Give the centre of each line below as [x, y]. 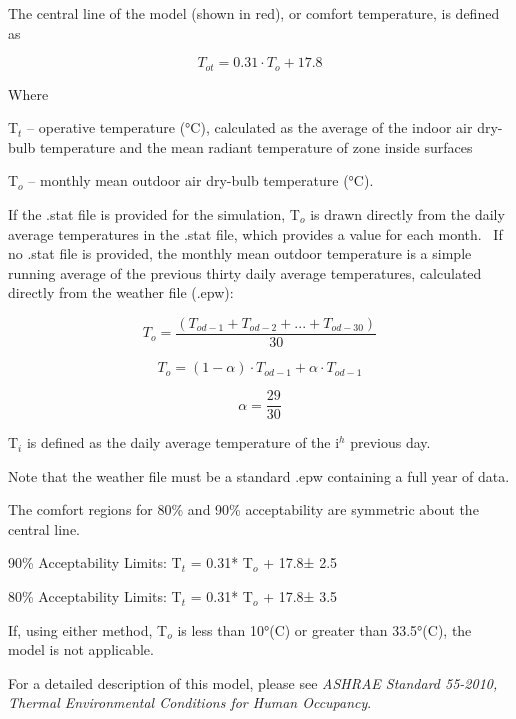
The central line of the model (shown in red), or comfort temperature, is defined [254, 13]
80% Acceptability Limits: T [95, 596]
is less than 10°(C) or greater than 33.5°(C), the [324, 629]
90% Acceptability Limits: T [95, 562]
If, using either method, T [88, 629]
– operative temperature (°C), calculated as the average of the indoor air [250, 127]
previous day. [390, 442]
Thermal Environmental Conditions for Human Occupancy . [190, 702]
